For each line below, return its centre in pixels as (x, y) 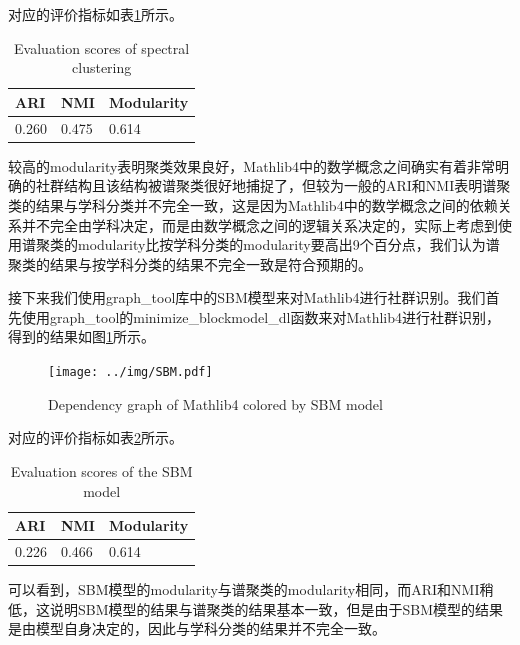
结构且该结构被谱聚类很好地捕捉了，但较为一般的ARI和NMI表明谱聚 (287, 185)
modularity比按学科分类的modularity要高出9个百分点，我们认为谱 (288, 244)
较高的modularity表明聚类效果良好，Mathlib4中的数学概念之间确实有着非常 (251, 165)
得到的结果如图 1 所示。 (81, 336)
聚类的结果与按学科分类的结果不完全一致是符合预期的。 (190, 263)
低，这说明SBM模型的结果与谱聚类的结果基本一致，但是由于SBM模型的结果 (256, 608)
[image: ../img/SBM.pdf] (130, 372)
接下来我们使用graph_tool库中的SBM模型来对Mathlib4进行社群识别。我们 (247, 297)
